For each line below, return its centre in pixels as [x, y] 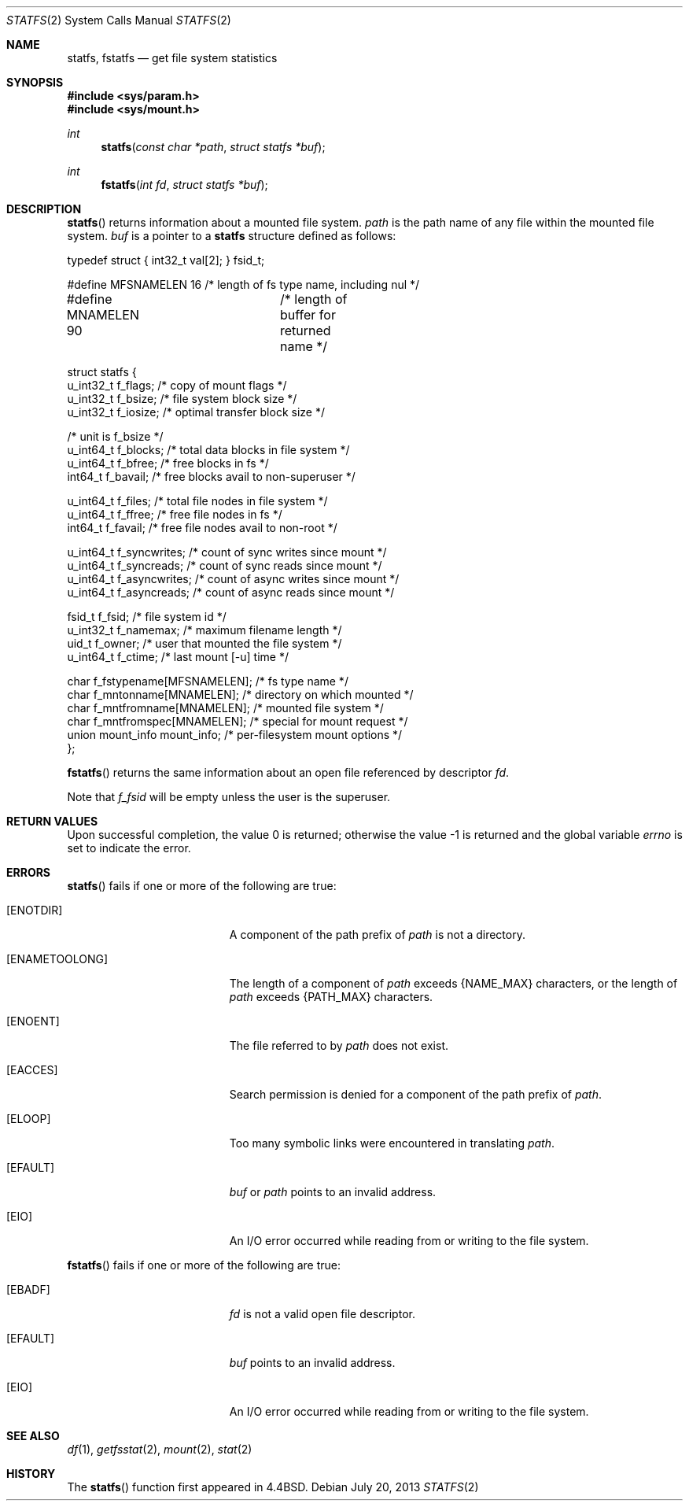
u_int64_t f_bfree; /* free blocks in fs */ [168, 463]
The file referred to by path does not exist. [339, 1045]
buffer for [308, 315]
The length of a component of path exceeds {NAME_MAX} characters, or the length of [453, 983]
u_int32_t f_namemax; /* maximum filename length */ [204, 630]
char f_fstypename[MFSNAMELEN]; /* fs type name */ [208, 681]
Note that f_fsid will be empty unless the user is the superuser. [229, 797]
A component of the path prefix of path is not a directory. [377, 934]
